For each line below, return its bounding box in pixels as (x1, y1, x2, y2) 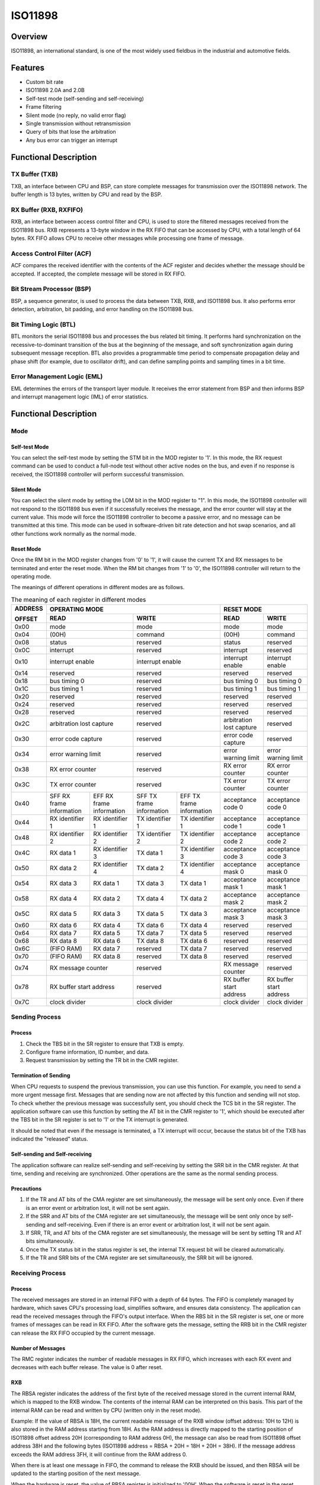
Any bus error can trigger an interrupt (25, 137, 118, 144)
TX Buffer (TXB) (11, 170, 59, 178)
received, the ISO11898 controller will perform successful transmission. (11, 470, 185, 478)
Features (11, 62, 44, 72)
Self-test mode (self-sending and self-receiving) (25, 95, 145, 102)
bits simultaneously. (25, 1237, 75, 1244)
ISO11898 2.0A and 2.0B (25, 87, 85, 94)
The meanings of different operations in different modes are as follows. (11, 584, 185, 591)
